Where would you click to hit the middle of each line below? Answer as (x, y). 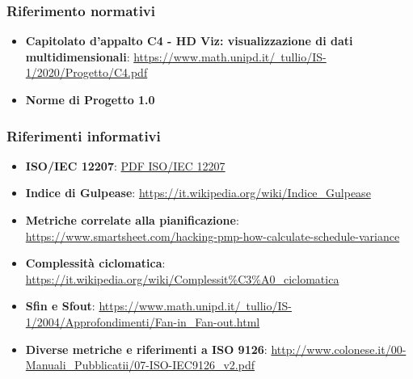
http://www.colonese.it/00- (339, 349)
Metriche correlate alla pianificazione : (132, 220)
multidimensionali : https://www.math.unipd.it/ (150, 56)
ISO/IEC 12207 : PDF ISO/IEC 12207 (125, 165)
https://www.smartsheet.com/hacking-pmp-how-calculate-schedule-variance (213, 236)
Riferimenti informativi (84, 135)
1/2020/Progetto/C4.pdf (86, 72)
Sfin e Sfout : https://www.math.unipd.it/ (133, 306)
